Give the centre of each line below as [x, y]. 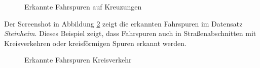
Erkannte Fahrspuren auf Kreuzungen [83, 6]
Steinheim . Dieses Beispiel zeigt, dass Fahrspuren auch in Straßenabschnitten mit [130, 33]
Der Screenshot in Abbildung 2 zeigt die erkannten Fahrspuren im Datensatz [123, 23]
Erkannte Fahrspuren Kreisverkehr [78, 60]
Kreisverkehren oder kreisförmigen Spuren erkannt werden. [95, 43]
